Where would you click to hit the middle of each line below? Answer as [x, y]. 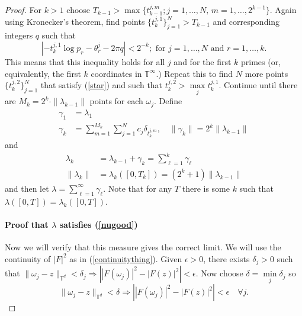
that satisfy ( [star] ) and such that [102, 85]
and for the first [203, 61]
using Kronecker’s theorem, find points [75, 21]
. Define [168, 101]
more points [266, 73]
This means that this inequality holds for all [85, 61]
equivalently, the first [43, 73]
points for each [116, 101]
